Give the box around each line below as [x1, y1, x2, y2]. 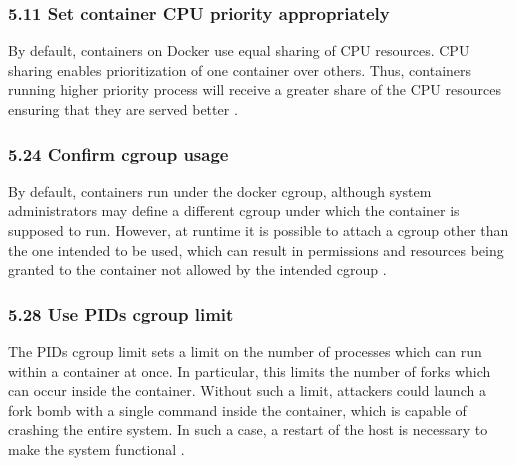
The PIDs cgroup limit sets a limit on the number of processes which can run [8, 341, 482, 361]
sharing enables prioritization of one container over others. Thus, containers [8, 59, 472, 80]
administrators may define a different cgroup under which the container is [8, 200, 460, 221]
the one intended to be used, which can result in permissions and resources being [8, 239, 504, 260]
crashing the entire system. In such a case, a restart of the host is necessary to [8, 419, 488, 440]
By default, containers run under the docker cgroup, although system [8, 180, 432, 201]
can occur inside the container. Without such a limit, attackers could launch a [8, 380, 486, 401]
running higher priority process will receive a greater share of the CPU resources [8, 79, 501, 100]
